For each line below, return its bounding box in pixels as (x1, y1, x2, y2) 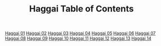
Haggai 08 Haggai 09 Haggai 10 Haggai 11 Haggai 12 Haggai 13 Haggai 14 (5, 35, 152, 41)
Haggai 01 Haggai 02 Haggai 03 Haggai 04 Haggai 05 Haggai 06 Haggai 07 (5, 30, 156, 36)
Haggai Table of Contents (29, 3, 134, 14)
